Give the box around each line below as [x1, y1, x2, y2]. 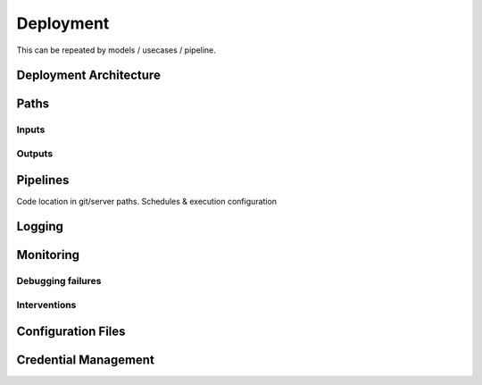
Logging [16, 219, 64, 234]
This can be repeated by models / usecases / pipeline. [16, 45, 216, 55]
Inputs [16, 123, 46, 136]
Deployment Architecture [16, 68, 161, 83]
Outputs [16, 147, 54, 160]
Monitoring [16, 247, 80, 263]
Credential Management [16, 352, 155, 367]
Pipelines [16, 172, 70, 188]
